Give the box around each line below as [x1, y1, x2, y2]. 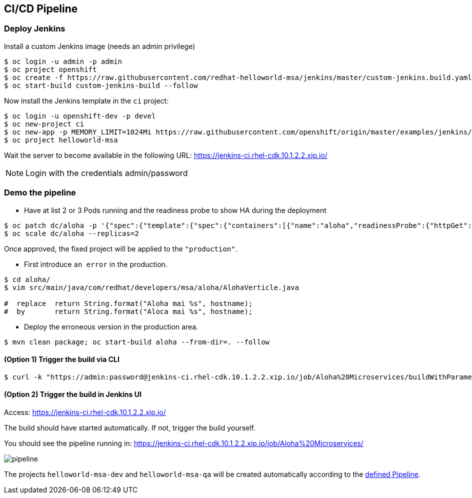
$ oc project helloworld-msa [4, 135, 118, 144]
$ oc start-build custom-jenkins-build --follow [4, 81, 198, 89]
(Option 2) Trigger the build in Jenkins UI [4, 390, 141, 399]
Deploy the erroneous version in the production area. [24, 322, 198, 331]
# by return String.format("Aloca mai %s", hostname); [4, 307, 253, 315]
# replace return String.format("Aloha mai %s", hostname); [4, 299, 253, 307]
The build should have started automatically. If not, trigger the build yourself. [4, 423, 256, 432]
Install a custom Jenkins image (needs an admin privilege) [4, 41, 195, 50]
